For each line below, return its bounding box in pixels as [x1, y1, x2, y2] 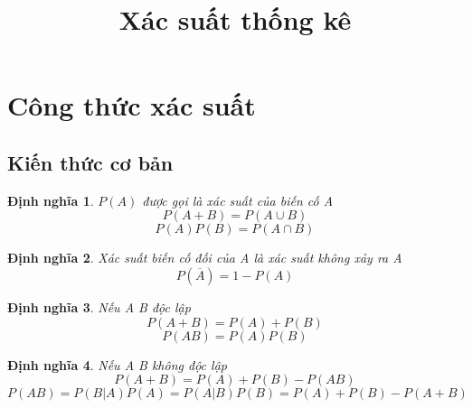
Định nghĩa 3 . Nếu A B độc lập [7, 297, 191, 316]
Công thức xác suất [7, 87, 256, 124]
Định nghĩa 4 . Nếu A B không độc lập [7, 355, 227, 374]
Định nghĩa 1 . [7, 190, 94, 209]
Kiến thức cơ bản [7, 148, 174, 176]
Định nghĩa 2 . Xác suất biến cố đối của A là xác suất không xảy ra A [7, 248, 402, 267]
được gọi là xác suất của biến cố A [142, 190, 334, 209]
